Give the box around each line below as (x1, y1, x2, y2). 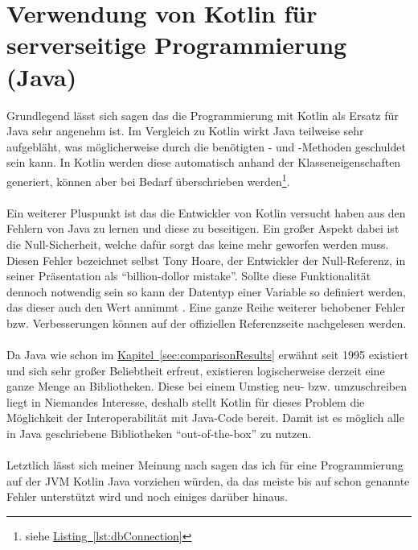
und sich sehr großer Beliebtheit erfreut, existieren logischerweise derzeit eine (6, 362, 385, 378)
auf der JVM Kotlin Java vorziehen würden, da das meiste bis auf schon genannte (6, 472, 410, 489)
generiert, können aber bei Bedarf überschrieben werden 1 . (6, 170, 290, 189)
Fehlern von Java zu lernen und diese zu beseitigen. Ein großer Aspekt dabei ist (6, 220, 400, 237)
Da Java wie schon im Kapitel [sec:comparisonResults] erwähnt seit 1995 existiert (6, 346, 409, 363)
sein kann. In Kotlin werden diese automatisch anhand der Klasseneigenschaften (6, 154, 401, 171)
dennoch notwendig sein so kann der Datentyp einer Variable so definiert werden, (6, 283, 406, 300)
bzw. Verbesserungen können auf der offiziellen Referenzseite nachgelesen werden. (6, 314, 407, 331)
